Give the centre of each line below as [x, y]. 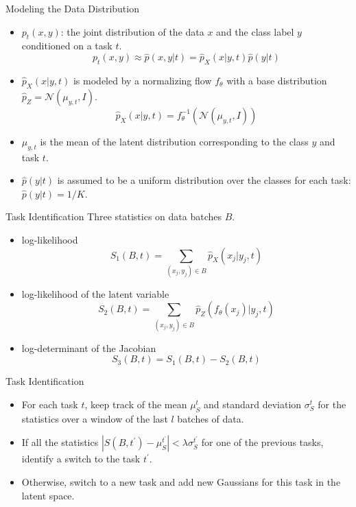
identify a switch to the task [81, 459]
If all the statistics [60, 442]
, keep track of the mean [136, 404]
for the [332, 404]
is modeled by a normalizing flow [142, 80]
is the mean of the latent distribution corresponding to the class [174, 141]
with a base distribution [277, 80]
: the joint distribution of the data [132, 31]
